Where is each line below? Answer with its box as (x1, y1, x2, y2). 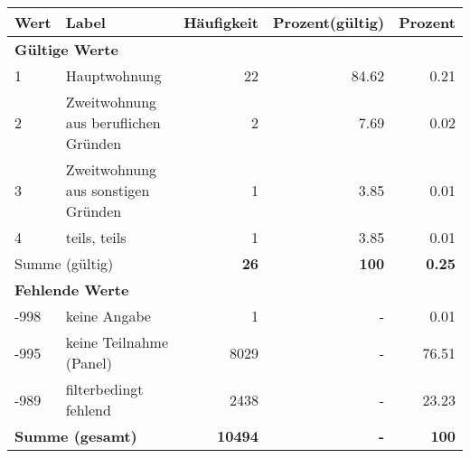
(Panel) (65, 352, 113, 373)
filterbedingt (65, 379, 144, 399)
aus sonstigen (65, 180, 150, 201)
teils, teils (65, 227, 127, 248)
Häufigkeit (183, 12, 259, 33)
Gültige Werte (14, 39, 118, 60)
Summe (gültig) (14, 253, 114, 274)
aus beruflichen (65, 112, 161, 133)
